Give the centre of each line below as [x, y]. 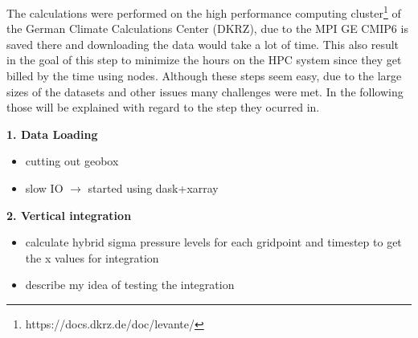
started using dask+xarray [153, 188]
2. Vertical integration [69, 215]
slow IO [44, 188]
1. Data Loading [52, 134]
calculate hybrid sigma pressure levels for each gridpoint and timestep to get [213, 242]
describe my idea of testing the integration [130, 285]
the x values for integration [92, 257]
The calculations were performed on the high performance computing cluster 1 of [204, 12]
